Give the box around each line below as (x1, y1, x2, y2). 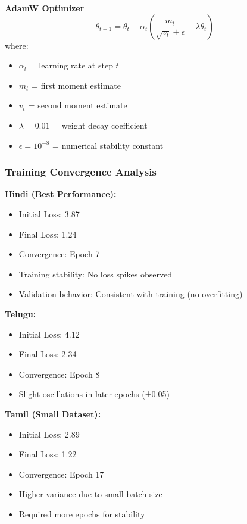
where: (5, 39, 29, 51)
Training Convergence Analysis (5, 164, 157, 179)
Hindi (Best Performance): (5, 188, 117, 200)
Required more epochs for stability (18, 507, 145, 520)
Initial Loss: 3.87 (18, 207, 80, 220)
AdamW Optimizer (5, 2, 85, 14)
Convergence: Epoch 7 (18, 248, 100, 260)
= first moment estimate (32, 79, 121, 91)
